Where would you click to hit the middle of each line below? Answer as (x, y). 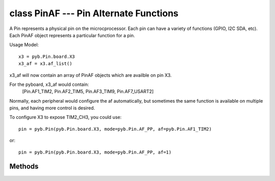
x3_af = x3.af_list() (45, 64)
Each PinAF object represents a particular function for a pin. (72, 35)
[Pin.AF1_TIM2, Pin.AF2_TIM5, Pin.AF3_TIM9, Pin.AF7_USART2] (88, 92)
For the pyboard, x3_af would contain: (49, 84)
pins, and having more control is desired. (52, 108)
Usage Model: (24, 45)
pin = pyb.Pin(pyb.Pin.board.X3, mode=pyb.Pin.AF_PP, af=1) (95, 152)
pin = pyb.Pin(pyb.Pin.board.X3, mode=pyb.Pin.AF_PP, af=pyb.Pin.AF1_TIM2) (115, 129)
